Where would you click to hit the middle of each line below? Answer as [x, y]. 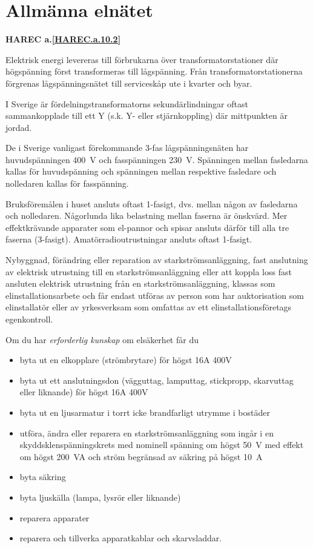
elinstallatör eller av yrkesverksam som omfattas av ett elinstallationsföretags [149, 307]
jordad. [19, 127]
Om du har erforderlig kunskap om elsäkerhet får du [102, 339]
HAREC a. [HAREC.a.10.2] [63, 39]
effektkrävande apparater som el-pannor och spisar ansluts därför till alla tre [147, 227]
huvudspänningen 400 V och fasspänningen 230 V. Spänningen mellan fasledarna [157, 159]
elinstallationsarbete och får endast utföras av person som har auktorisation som [155, 295]
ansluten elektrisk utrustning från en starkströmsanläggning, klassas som [140, 283]
